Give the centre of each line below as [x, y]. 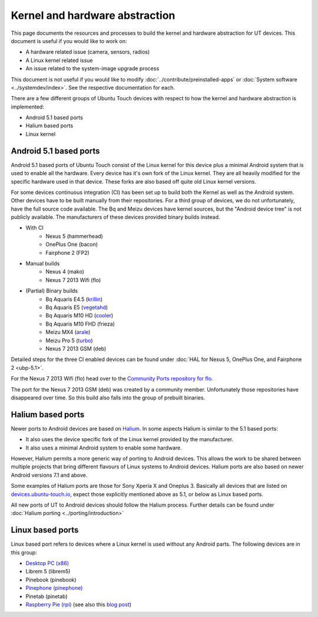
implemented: [27, 107]
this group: [24, 552]
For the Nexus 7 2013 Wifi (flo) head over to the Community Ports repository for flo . [112, 379]
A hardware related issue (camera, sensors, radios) [88, 52]
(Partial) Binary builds [52, 291]
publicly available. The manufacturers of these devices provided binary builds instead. [115, 217]
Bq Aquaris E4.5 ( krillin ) [74, 299]
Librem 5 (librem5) [48, 572]
